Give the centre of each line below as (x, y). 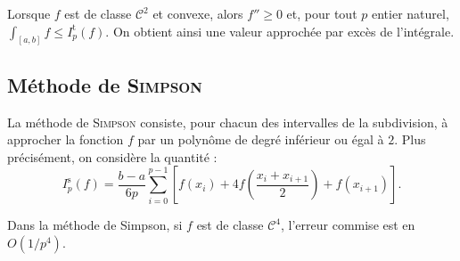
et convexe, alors (198, 13)
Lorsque (29, 13)
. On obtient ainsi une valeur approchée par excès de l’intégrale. (280, 31)
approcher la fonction (66, 139)
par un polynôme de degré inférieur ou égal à (261, 139)
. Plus (410, 139)
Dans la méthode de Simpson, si (95, 225)
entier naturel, (410, 13)
